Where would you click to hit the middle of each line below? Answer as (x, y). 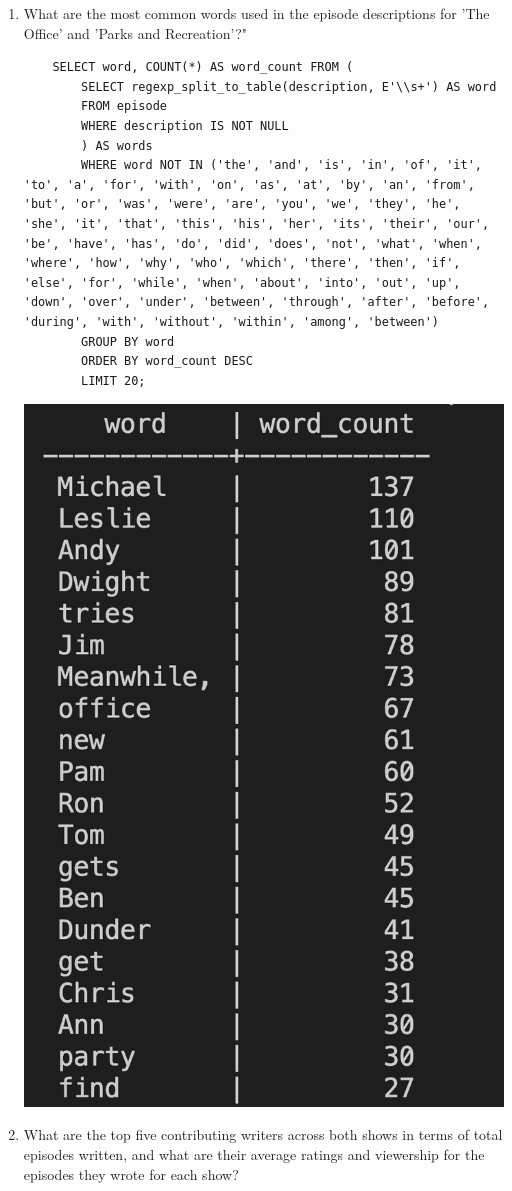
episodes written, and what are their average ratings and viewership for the (254, 1153)
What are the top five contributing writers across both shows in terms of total (263, 1134)
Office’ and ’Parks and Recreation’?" (135, 32)
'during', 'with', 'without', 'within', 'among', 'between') (231, 321)
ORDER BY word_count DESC (167, 361)
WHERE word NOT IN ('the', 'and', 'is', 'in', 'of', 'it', (281, 165)
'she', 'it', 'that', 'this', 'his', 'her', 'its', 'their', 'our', (256, 223)
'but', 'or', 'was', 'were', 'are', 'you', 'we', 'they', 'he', (242, 204)
